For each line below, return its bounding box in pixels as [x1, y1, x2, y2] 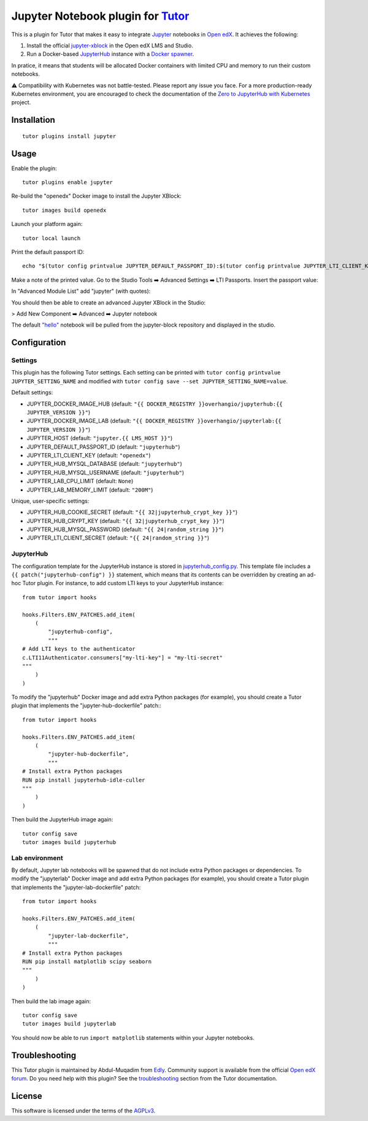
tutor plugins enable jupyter [22, 179, 113, 185]
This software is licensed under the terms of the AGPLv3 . [11, 1107, 156, 1114]
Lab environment [11, 853, 64, 862]
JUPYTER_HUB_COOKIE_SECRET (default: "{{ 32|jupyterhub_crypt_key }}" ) [26, 508, 238, 516]
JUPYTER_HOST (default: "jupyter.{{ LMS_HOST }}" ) [26, 435, 173, 442]
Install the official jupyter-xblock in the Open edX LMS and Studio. [26, 42, 193, 49]
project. [11, 99, 31, 106]
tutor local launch [22, 235, 81, 242]
